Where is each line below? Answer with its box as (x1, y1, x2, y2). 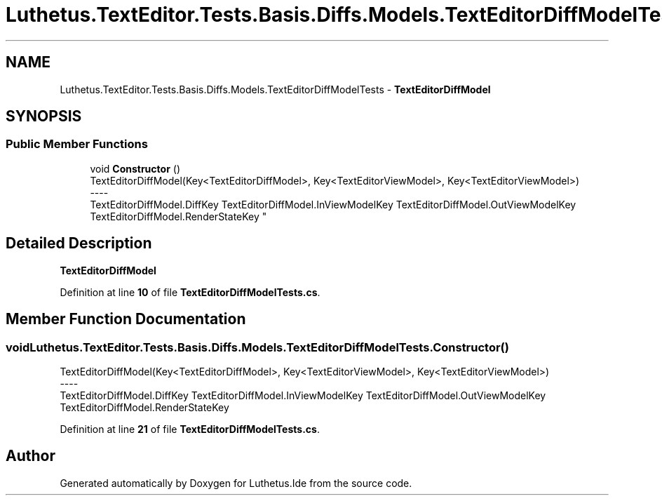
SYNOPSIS (6, 107, 82, 126)
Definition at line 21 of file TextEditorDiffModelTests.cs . (60, 422, 320, 435)
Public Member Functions (6, 137, 148, 152)
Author (6, 447, 55, 465)
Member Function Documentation (6, 310, 246, 328)
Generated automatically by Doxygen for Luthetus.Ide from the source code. (60, 476, 412, 489)
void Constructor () (90, 162, 180, 175)
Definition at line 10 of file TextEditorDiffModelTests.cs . (60, 286, 320, 298)
